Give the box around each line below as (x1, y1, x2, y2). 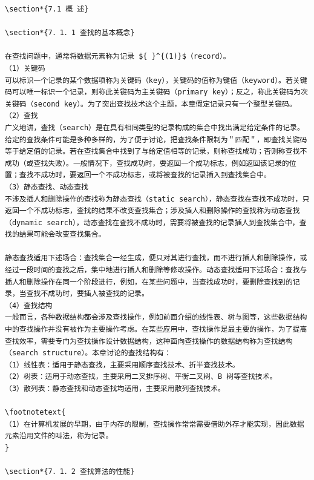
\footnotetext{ (5, 408, 66, 417)
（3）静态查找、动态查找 (5, 182, 88, 191)
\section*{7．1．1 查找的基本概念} (5, 28, 135, 38)
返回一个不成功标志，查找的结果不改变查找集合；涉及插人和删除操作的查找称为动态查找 (5, 206, 300, 215)
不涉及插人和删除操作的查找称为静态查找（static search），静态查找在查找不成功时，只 (5, 194, 310, 203)
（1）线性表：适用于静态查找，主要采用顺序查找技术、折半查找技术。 (5, 360, 240, 369)
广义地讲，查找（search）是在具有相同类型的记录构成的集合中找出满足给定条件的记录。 (5, 123, 304, 132)
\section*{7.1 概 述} (5, 5, 89, 13)
